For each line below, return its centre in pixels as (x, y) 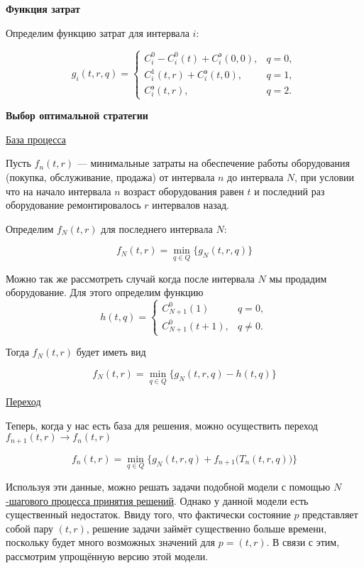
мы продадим (298, 278)
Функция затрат (43, 9)
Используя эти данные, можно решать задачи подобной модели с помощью (168, 486)
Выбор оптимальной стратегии (77, 115)
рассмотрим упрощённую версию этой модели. (107, 556)
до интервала (255, 177)
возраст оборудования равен (184, 191)
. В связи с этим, (303, 542)
